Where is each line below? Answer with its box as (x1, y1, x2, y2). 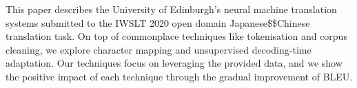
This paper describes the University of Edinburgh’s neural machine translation (6, 2, 337, 16)
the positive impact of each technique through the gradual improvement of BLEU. (6, 69, 353, 83)
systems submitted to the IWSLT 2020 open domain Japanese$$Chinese (6, 15, 310, 30)
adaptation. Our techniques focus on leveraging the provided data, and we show (6, 56, 343, 70)
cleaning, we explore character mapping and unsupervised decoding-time (6, 42, 312, 56)
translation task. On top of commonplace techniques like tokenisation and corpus (6, 29, 347, 43)
